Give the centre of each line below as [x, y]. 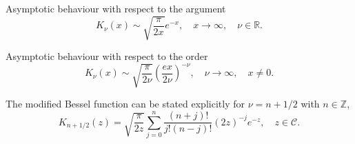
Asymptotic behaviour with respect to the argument [116, 8]
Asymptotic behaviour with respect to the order [107, 56]
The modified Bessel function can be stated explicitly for [125, 104]
